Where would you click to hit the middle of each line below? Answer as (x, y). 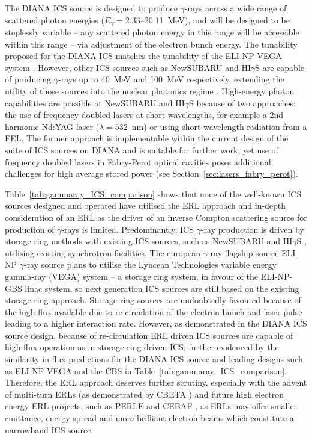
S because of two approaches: (242, 103)
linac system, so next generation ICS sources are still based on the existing (162, 288)
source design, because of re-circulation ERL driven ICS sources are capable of (149, 335)
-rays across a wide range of (235, 8)
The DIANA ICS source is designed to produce (91, 8)
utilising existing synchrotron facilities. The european (103, 252)
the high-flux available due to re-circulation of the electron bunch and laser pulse (154, 311)
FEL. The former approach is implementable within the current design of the (147, 138)
